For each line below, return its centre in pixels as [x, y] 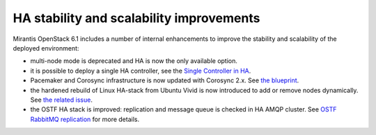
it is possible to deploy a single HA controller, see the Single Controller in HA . [141, 71]
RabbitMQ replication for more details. [85, 119]
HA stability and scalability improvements [136, 18]
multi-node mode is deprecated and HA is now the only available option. [134, 61]
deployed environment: [46, 48]
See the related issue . [62, 100]
